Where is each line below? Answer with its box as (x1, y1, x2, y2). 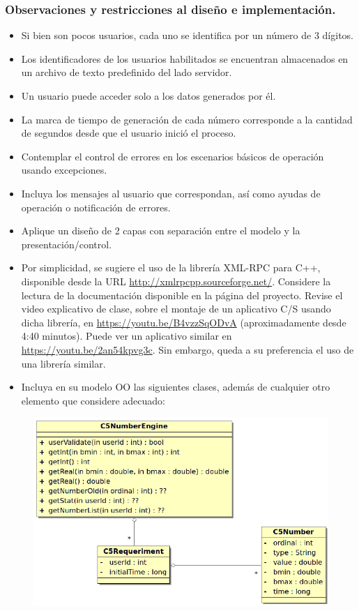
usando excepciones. (21, 163, 107, 177)
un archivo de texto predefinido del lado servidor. (21, 65, 232, 80)
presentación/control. (21, 236, 112, 251)
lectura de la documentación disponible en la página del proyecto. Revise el (21, 287, 343, 302)
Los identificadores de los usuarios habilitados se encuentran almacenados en (21, 51, 349, 66)
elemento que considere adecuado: (21, 393, 166, 407)
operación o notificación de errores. (21, 199, 171, 214)
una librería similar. (21, 356, 106, 370)
